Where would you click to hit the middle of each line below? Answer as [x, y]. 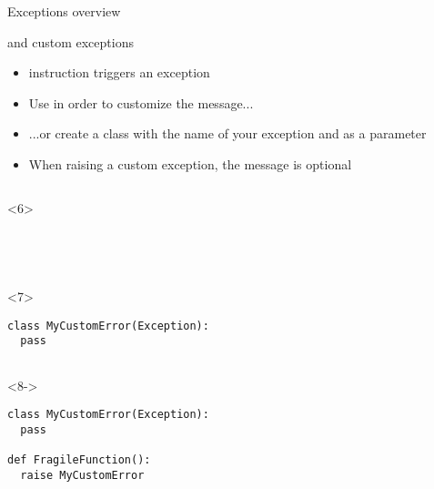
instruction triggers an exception [119, 72]
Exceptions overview [64, 11]
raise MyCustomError [82, 475]
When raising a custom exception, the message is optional [190, 163]
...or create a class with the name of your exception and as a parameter [227, 133]
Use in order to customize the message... [141, 102]
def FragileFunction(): [79, 460]
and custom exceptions [71, 41]
